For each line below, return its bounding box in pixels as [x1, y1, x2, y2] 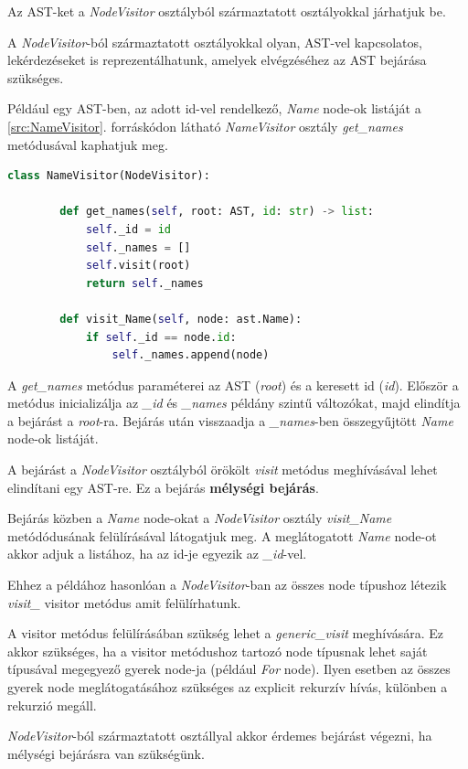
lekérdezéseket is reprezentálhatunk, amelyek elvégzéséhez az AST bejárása [7, 50, 427, 69]
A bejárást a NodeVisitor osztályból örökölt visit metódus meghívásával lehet [7, 460, 438, 479]
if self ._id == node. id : [85, 330, 237, 344]
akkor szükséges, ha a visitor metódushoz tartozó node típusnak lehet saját [7, 641, 428, 660]
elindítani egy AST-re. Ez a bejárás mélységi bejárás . [7, 477, 319, 497]
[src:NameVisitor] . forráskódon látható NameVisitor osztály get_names [7, 116, 403, 135]
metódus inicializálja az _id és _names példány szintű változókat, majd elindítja [7, 393, 461, 412]
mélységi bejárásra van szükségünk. [7, 743, 205, 763]
